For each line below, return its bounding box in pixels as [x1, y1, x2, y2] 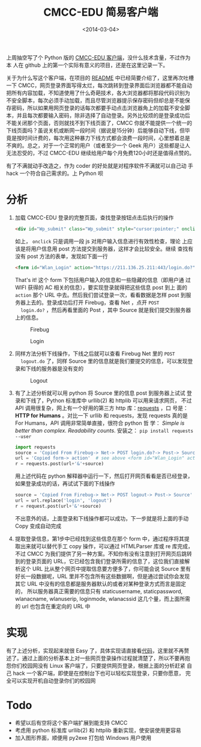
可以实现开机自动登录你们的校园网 [11, 677, 96, 684]
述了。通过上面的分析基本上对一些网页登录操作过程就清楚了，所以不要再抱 [6, 654, 190, 662]
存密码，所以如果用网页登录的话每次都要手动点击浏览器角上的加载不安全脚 [6, 104, 190, 111]
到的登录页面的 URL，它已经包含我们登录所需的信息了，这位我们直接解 [14, 557, 190, 565]
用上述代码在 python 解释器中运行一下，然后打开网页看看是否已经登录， [14, 472, 193, 480]
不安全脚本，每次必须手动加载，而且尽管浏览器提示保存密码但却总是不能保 [6, 97, 190, 104]
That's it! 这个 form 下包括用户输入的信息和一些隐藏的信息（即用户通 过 [14, 276, 191, 283]
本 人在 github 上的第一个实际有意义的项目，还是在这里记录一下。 [6, 61, 169, 69]
